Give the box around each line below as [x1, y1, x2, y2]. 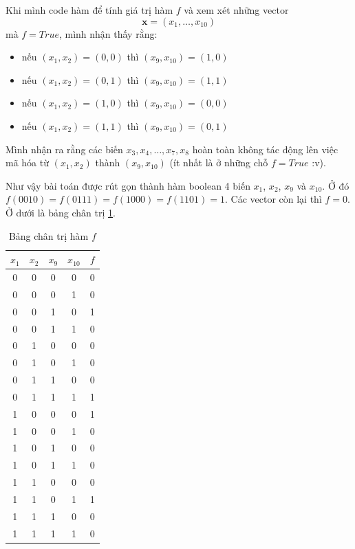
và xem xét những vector [184, 3, 289, 16]
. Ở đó [322, 178, 349, 192]
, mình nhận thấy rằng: [58, 26, 158, 41]
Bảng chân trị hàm [8, 228, 89, 243]
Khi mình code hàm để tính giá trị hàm [6, 3, 173, 16]
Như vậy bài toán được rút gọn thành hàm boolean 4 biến [6, 178, 250, 192]
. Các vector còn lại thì [225, 192, 322, 206]
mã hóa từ [6, 155, 49, 170]
